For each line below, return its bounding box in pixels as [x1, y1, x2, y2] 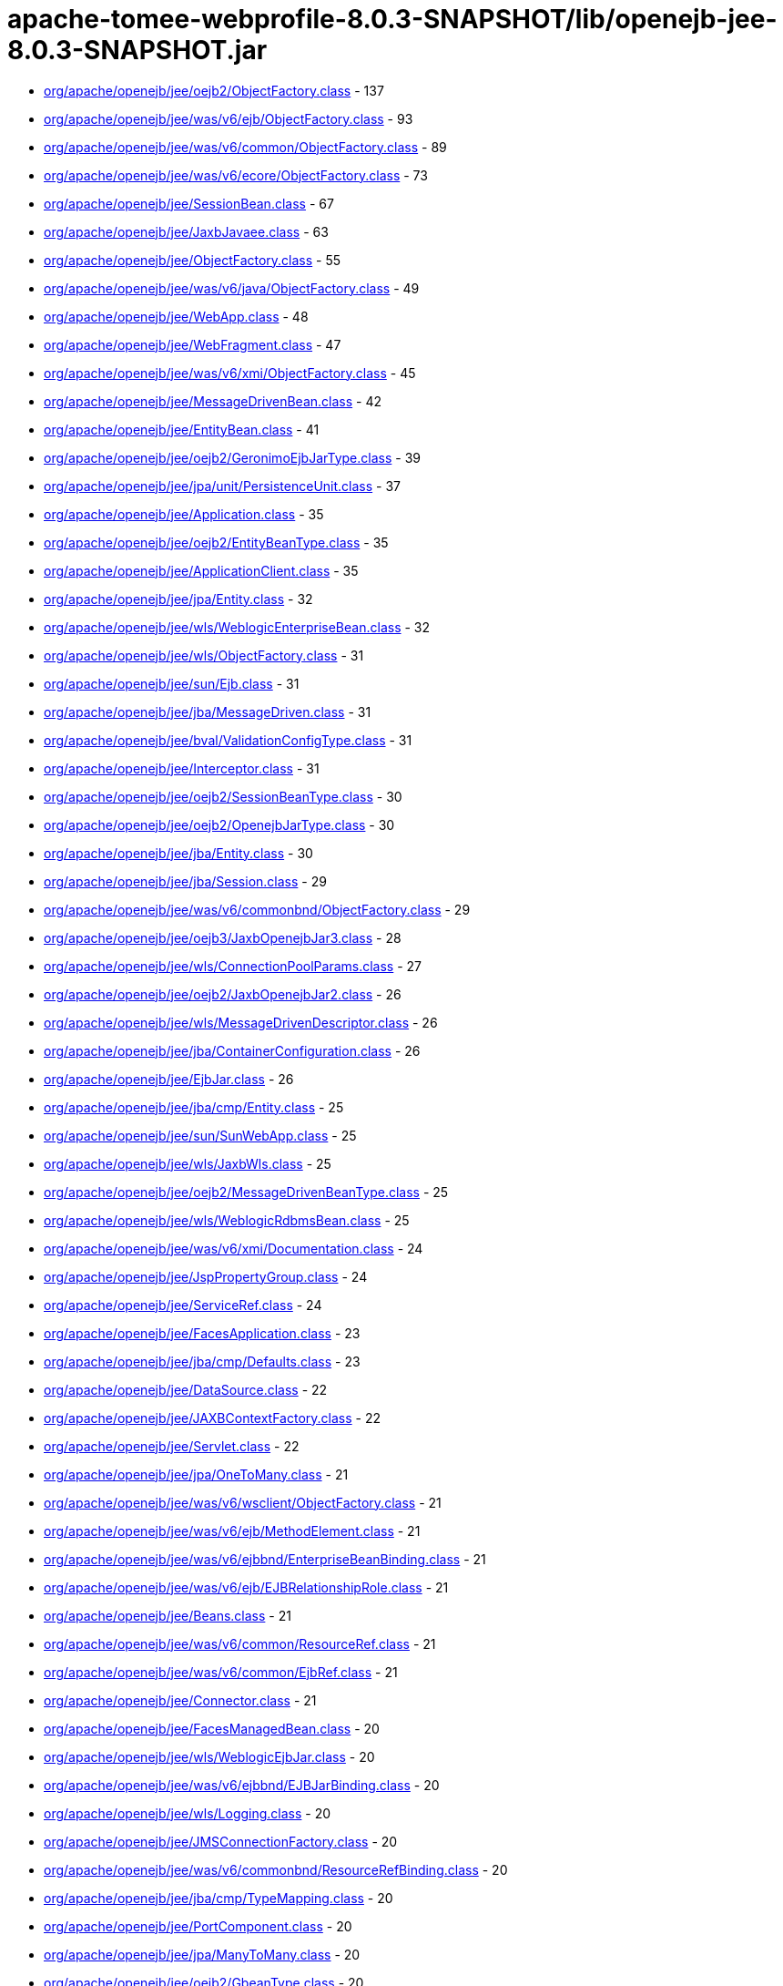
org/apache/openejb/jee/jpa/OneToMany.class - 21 [44, 1466, 349, 1482]
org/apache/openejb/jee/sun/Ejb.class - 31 [44, 675, 300, 691]
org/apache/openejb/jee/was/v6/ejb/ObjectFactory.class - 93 [44, 110, 413, 127]
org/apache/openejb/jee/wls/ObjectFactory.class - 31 [44, 647, 364, 663]
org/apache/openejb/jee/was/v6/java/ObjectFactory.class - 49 [44, 280, 420, 296]
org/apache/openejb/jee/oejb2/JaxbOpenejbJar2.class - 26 [44, 986, 402, 1002]
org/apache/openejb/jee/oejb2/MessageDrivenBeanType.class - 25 [44, 1183, 449, 1200]
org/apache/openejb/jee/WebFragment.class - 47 [44, 336, 341, 353]
